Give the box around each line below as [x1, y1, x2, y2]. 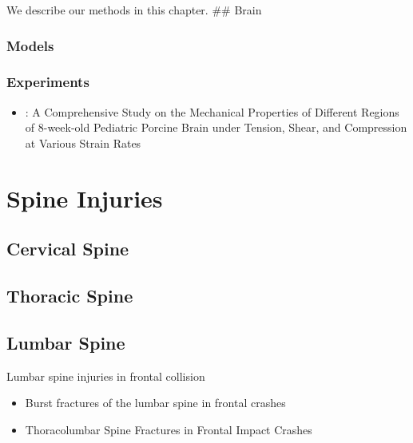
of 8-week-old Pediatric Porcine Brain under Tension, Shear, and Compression [25, 119, 407, 136]
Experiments [6, 72, 89, 92]
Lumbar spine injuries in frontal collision [6, 367, 205, 384]
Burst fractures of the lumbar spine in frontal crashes [25, 394, 286, 411]
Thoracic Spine [6, 283, 133, 307]
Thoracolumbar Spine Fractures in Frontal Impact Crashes [25, 421, 312, 437]
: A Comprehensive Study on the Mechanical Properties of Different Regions [25, 103, 399, 120]
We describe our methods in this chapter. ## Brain [6, 2, 262, 18]
